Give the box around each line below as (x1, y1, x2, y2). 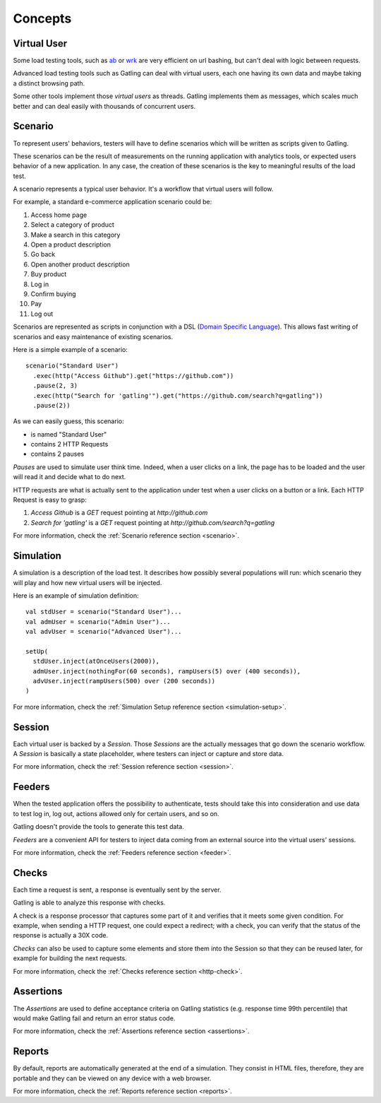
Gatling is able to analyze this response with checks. (13, 898, 166, 907)
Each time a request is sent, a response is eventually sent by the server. (13, 885, 222, 894)
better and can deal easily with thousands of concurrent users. (13, 102, 196, 110)
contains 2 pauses (30, 449, 85, 459)
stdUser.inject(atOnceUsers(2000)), (32, 657, 160, 666)
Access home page (30, 211, 87, 219)
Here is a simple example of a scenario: (13, 345, 128, 353)
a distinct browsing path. (13, 78, 85, 88)
